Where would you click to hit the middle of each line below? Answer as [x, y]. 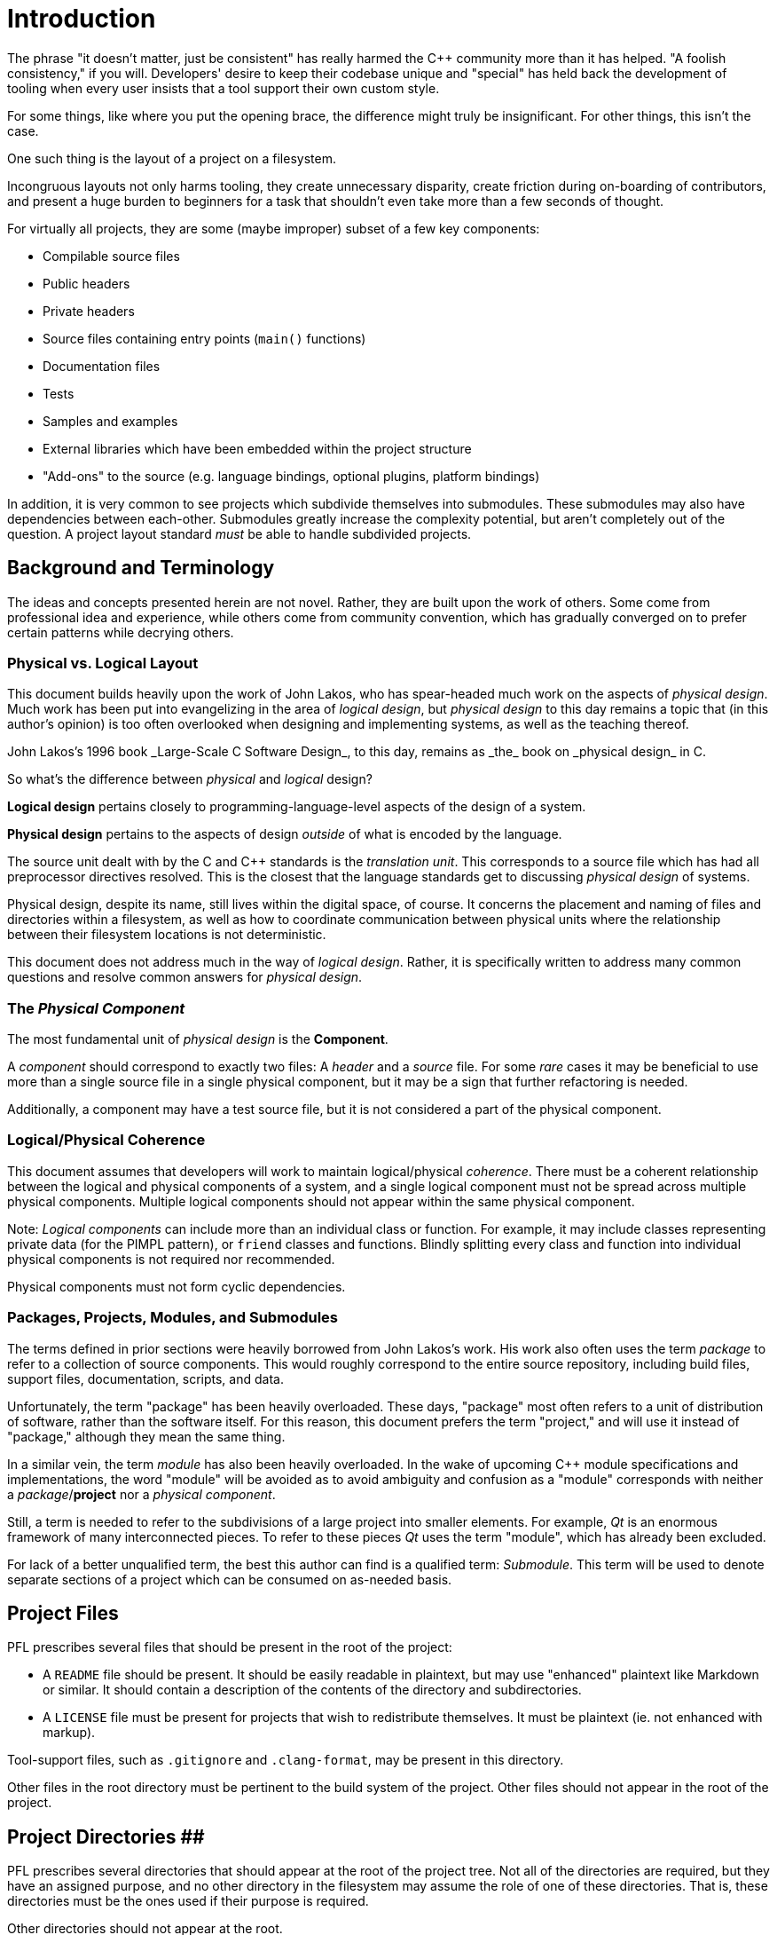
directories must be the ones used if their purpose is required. [188, 1901]
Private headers [89, 311]
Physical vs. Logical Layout [103, 663]
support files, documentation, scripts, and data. [145, 1378]
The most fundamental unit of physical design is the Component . [198, 1039]
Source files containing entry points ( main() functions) [204, 338]
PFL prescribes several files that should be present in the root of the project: [230, 1647]
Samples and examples [110, 421]
